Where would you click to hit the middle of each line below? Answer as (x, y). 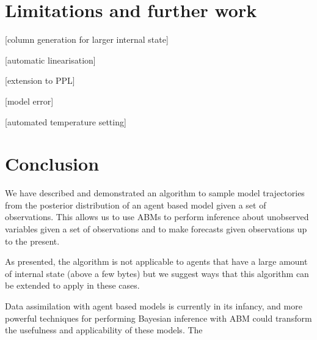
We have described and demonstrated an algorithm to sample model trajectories (155, 193)
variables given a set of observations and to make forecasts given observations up (156, 229)
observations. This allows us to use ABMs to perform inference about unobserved (157, 217)
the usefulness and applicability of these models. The (104, 330)
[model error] (29, 101)
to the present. (32, 241)
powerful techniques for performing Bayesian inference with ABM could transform (158, 318)
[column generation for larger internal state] (87, 39)
